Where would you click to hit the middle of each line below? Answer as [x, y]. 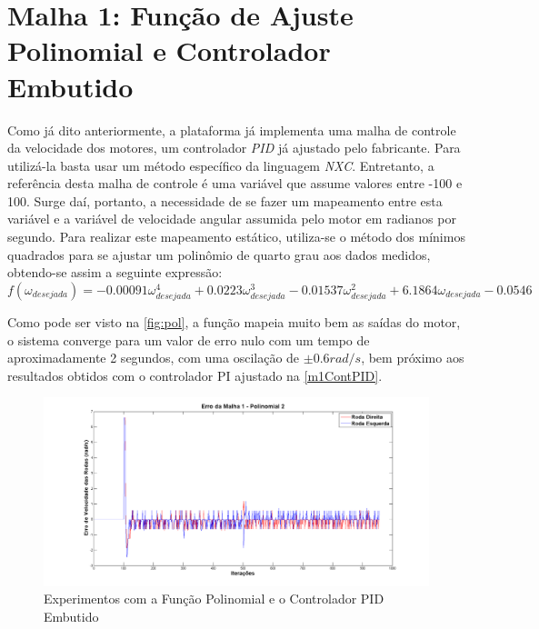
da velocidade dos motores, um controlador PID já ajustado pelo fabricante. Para [234, 148]
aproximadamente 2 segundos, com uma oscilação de [154, 358]
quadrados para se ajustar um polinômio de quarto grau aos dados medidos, [219, 254]
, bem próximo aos [413, 358]
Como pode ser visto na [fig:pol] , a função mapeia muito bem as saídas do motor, [234, 322]
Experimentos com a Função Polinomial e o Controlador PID [214, 599]
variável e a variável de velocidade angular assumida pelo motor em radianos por [232, 219]
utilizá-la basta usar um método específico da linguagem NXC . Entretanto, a [221, 165]
